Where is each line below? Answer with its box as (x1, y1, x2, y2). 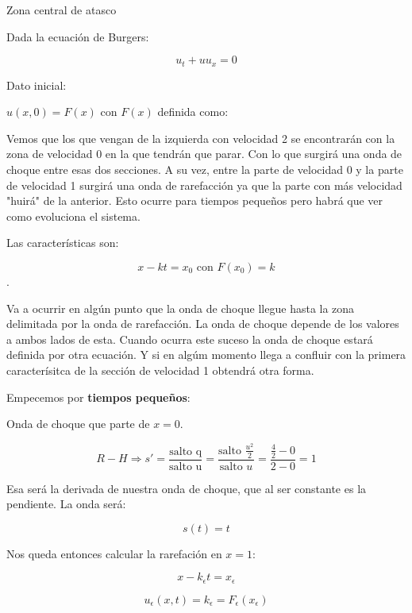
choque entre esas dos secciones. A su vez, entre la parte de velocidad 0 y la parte (6, 161, 403, 178)
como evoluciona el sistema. (6, 207, 141, 224)
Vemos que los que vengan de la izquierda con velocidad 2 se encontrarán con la (6, 129, 395, 146)
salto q (169, 445, 202, 457)
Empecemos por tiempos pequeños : (6, 388, 191, 405)
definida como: (157, 103, 229, 120)
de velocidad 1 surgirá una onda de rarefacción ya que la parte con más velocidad (6, 176, 402, 193)
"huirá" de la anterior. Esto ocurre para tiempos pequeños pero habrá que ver (6, 192, 383, 209)
